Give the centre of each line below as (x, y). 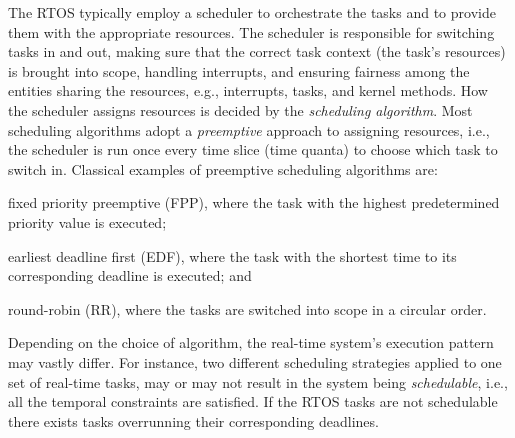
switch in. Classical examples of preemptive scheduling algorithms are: (223, 168)
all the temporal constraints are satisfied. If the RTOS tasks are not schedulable (253, 401)
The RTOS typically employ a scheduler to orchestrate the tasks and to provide (252, 12)
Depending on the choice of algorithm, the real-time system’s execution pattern (251, 342)
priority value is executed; (87, 221)
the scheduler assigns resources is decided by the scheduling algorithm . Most (240, 109)
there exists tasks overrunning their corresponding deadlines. (193, 420)
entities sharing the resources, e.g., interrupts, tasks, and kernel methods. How (248, 90)
